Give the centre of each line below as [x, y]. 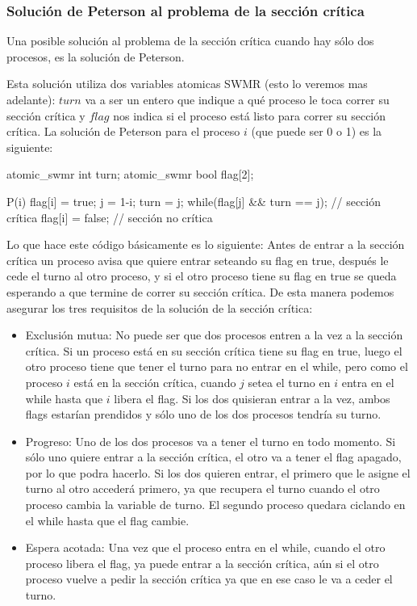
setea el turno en [289, 382]
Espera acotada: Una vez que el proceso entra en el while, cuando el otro [205, 547]
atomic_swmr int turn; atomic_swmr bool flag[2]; [130, 174]
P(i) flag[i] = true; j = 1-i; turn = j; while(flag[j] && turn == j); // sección [194, 201]
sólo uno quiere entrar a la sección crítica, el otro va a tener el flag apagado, [213, 457]
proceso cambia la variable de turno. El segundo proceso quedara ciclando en [215, 505]
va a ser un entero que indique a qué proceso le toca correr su [237, 99]
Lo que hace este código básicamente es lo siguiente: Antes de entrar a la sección [206, 244]
